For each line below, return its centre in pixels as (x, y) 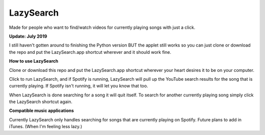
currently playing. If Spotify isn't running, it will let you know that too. (79, 86)
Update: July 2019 (28, 36)
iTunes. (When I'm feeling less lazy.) (46, 127)
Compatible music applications (41, 111)
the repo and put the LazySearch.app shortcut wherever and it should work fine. (90, 52)
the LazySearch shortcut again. (41, 102)
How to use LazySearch (34, 61)
